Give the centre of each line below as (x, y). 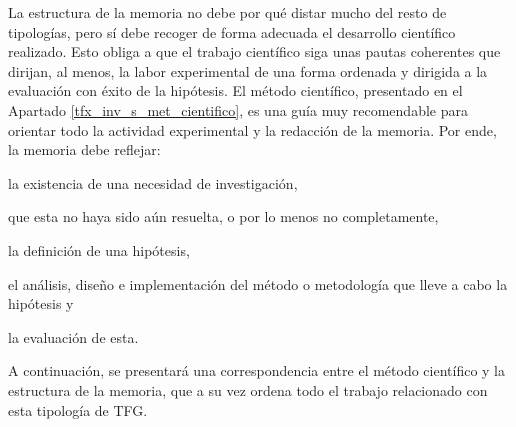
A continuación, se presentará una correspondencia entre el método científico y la (257, 370)
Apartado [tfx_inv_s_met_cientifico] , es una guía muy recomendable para (238, 109)
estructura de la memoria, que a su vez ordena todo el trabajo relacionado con (248, 389)
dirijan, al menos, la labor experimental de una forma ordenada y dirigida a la (248, 70)
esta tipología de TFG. (78, 409)
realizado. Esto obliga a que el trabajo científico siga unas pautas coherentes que (254, 51)
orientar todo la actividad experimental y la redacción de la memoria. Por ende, (252, 129)
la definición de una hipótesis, (99, 249)
